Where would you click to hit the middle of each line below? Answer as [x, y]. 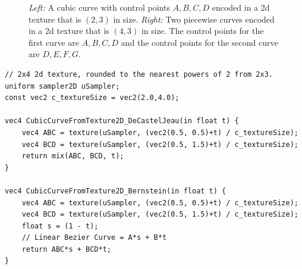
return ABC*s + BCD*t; [66, 249]
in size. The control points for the [202, 31]
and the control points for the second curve [199, 42]
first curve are [54, 42]
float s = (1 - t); [60, 226]
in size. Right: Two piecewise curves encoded [194, 19]
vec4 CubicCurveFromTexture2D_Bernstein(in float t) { [116, 191]
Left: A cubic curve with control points [99, 7]
